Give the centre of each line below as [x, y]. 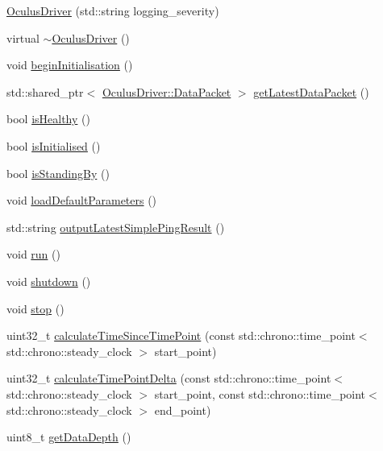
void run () [33, 254]
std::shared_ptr [45, 91]
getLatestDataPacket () [311, 91]
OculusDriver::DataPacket [167, 91]
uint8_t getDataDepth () [69, 437]
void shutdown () [49, 281]
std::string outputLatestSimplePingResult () [116, 227]
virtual [23, 37]
